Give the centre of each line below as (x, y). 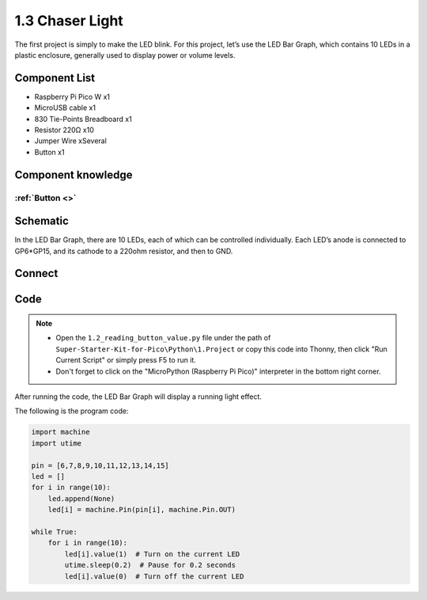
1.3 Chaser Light (69, 21)
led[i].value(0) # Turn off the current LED (154, 576)
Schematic (42, 221)
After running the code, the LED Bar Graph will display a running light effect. (138, 397)
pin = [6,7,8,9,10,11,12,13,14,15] (100, 465)
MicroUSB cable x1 (65, 108)
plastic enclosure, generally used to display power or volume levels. (125, 55)
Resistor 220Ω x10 (64, 130)
